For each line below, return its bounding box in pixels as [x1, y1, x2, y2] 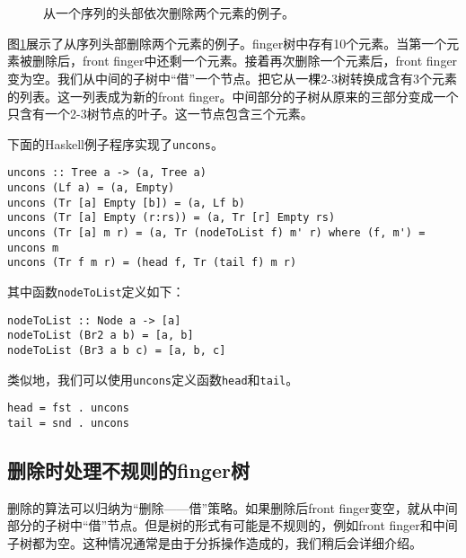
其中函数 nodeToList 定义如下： [7, 282, 185, 300]
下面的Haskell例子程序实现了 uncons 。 [7, 134, 224, 153]
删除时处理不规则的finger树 [7, 456, 250, 483]
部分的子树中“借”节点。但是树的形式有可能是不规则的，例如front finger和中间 [7, 516, 458, 535]
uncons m [7, 241, 59, 254]
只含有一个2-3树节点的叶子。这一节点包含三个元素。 [7, 104, 313, 123]
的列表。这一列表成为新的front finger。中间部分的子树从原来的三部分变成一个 [7, 86, 459, 105]
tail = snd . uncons [7, 416, 130, 430]
